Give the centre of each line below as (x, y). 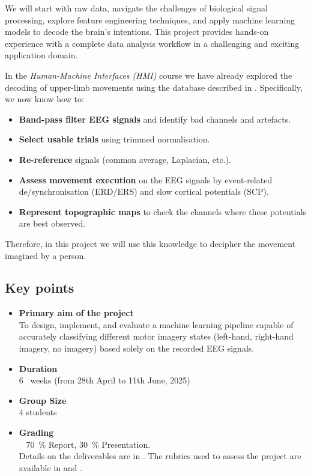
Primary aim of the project (76, 313)
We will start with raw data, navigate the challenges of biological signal (136, 8)
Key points (40, 288)
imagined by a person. (46, 255)
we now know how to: (44, 99)
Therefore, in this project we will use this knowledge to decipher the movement (150, 243)
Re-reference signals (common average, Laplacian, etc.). (125, 159)
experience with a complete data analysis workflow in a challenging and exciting (152, 43)
